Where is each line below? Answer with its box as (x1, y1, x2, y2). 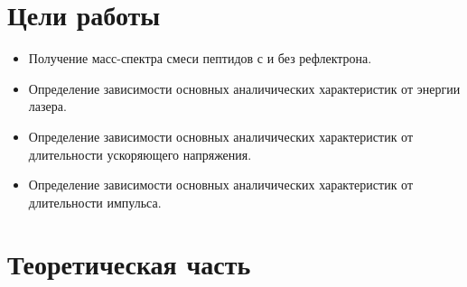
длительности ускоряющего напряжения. (28, 144, 252, 163)
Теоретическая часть (7, 245, 251, 282)
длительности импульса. (28, 192, 162, 211)
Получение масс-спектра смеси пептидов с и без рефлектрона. (28, 49, 372, 68)
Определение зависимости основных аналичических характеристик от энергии (28, 79, 461, 97)
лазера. (28, 97, 67, 116)
